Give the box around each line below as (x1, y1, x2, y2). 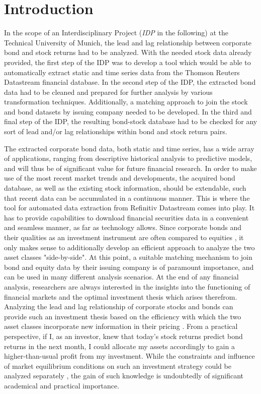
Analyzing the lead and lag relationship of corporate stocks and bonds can (4, 301, 233, 312)
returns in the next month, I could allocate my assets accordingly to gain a (4, 341, 235, 351)
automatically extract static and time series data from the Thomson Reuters (4, 67, 240, 77)
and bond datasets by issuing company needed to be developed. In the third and (4, 106, 252, 117)
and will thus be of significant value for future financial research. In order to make (4, 162, 257, 173)
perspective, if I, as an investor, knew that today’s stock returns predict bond (4, 330, 243, 341)
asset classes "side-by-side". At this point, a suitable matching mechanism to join (4, 252, 252, 262)
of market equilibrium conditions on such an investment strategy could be (4, 360, 231, 371)
